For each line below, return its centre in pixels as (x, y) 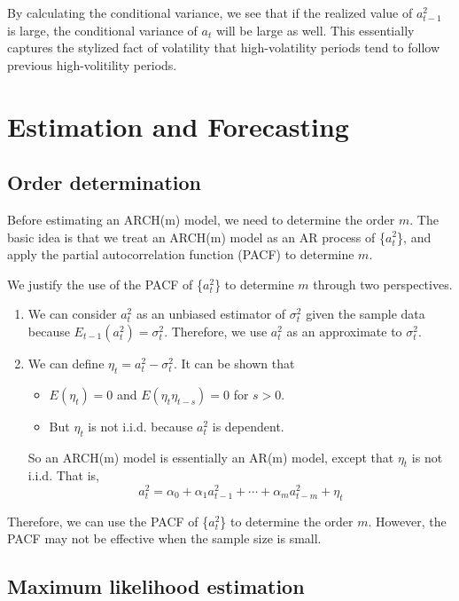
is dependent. (248, 426)
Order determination (105, 182)
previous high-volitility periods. (92, 64)
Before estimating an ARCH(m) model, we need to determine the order (201, 219)
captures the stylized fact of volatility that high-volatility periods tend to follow (224, 47)
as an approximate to (344, 331)
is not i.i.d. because (140, 426)
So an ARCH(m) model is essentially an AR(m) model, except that (211, 457)
